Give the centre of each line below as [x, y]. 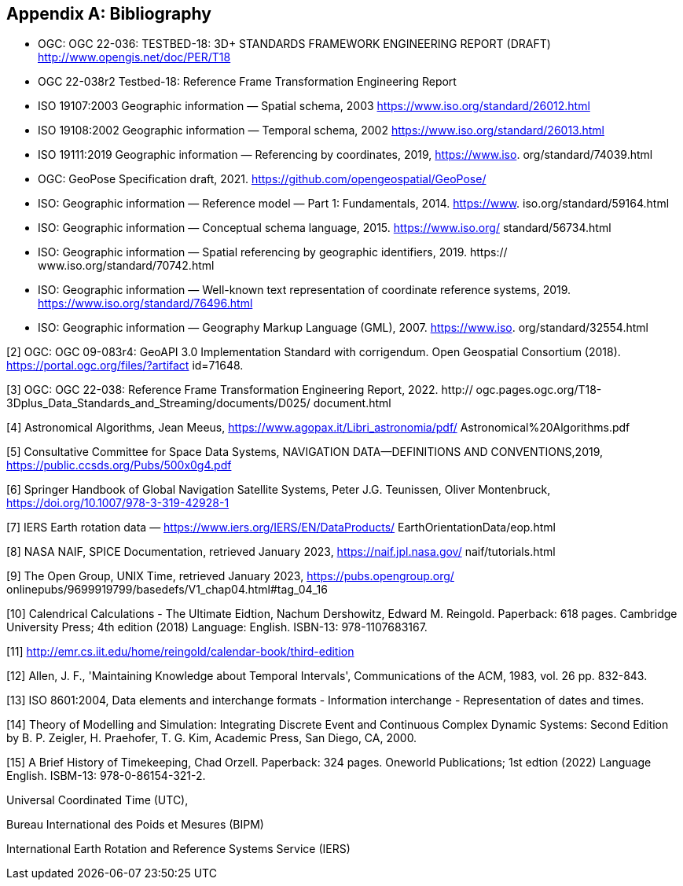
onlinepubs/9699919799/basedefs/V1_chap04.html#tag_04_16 [167, 590]
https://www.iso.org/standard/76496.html [145, 303]
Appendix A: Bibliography [109, 14]
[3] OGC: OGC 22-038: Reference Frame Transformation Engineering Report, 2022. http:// [240, 390]
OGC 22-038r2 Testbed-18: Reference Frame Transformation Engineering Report [247, 82]
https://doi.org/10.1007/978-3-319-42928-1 [118, 503]
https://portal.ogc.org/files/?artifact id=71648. [125, 366]
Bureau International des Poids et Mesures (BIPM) [135, 825]
